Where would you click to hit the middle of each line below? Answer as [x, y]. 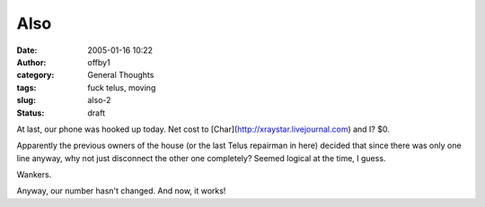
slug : [26, 100]
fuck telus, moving [122, 87]
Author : [31, 62]
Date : [27, 50]
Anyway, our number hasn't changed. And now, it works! [121, 191]
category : [35, 75]
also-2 [99, 100]
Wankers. [34, 175]
